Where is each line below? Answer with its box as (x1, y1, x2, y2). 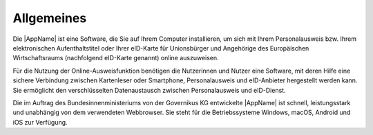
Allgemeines (12, 10, 87, 26)
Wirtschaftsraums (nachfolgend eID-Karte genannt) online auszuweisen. (12, 54, 219, 62)
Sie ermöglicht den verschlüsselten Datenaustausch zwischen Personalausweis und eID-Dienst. (12, 86, 286, 94)
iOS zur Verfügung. (12, 118, 68, 126)
